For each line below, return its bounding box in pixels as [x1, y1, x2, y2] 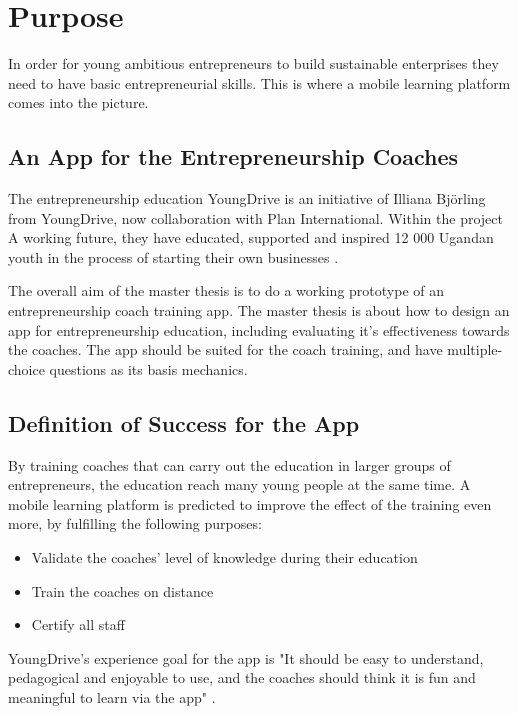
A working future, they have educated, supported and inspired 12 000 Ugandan [8, 227, 494, 248]
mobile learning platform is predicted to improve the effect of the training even [8, 493, 492, 514]
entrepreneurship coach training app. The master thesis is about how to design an [8, 300, 510, 321]
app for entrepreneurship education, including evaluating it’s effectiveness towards [8, 319, 510, 340]
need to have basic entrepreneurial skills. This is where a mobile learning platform [8, 72, 511, 93]
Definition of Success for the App [8, 407, 360, 438]
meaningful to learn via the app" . [8, 687, 216, 707]
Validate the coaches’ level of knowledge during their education [31, 547, 418, 568]
